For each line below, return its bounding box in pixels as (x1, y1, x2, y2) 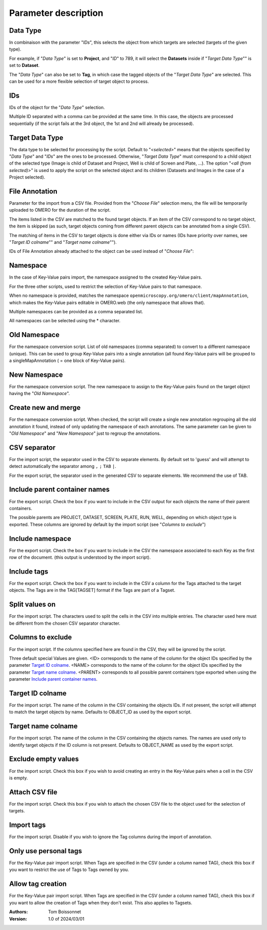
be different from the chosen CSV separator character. (9, 620, 121, 626)
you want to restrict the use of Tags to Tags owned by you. (9, 867, 130, 872)
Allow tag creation (9, 880, 67, 888)
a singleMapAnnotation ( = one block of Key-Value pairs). (9, 357, 126, 363)
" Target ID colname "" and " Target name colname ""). (9, 239, 117, 245)
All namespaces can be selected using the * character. (9, 318, 121, 324)
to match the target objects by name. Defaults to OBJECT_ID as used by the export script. (9, 709, 192, 715)
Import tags (9, 821, 46, 829)
